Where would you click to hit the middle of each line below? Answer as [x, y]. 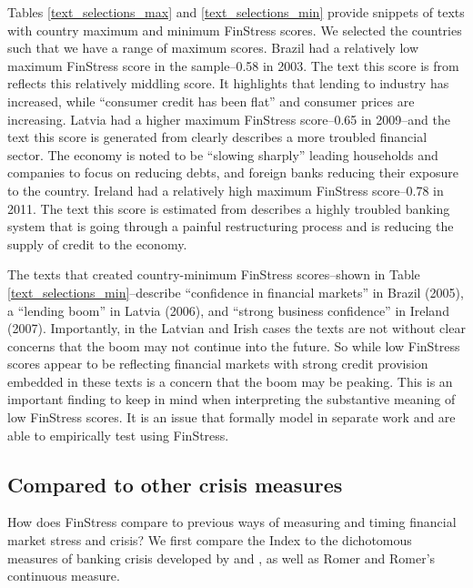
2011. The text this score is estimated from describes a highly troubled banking [229, 208]
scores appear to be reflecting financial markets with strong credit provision [218, 364]
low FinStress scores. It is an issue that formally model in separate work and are [231, 417]
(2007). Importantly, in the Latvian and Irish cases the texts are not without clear [236, 328]
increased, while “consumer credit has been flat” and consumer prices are [211, 101]
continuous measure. [64, 576]
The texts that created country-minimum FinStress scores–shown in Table [214, 274]
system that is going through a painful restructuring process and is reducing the [231, 226]
